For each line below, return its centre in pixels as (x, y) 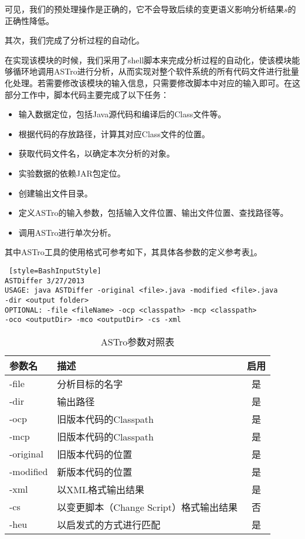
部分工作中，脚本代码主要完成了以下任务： (87, 94)
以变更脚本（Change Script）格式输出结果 (147, 507)
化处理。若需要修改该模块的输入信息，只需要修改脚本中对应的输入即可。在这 (152, 82)
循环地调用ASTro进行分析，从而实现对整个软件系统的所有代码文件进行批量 (156, 71)
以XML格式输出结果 (101, 489)
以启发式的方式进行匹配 (109, 524)
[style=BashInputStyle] (55, 271)
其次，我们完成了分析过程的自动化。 (74, 40)
